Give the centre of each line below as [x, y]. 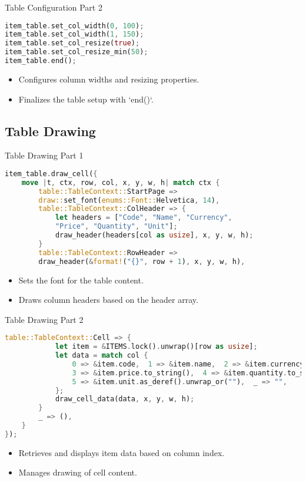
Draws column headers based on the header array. [108, 300]
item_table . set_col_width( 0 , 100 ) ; [74, 26]
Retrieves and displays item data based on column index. [122, 452]
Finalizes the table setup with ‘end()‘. [86, 99]
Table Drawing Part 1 [44, 155]
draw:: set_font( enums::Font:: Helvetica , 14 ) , [129, 200]
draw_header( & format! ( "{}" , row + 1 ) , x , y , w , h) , [142, 261]
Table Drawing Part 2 [44, 319]
